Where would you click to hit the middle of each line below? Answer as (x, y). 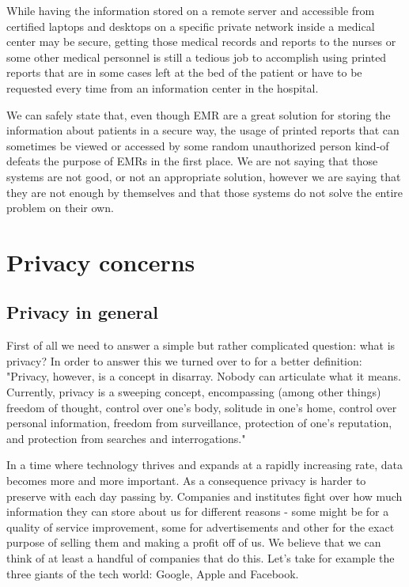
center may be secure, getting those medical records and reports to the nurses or (201, 42)
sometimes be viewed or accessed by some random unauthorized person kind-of (198, 145)
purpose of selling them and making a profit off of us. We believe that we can (194, 542)
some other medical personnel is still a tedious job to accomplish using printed (197, 57)
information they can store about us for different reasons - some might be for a (198, 511)
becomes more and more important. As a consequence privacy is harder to (186, 481)
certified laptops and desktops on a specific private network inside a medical (191, 26)
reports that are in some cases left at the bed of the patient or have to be (184, 72)
